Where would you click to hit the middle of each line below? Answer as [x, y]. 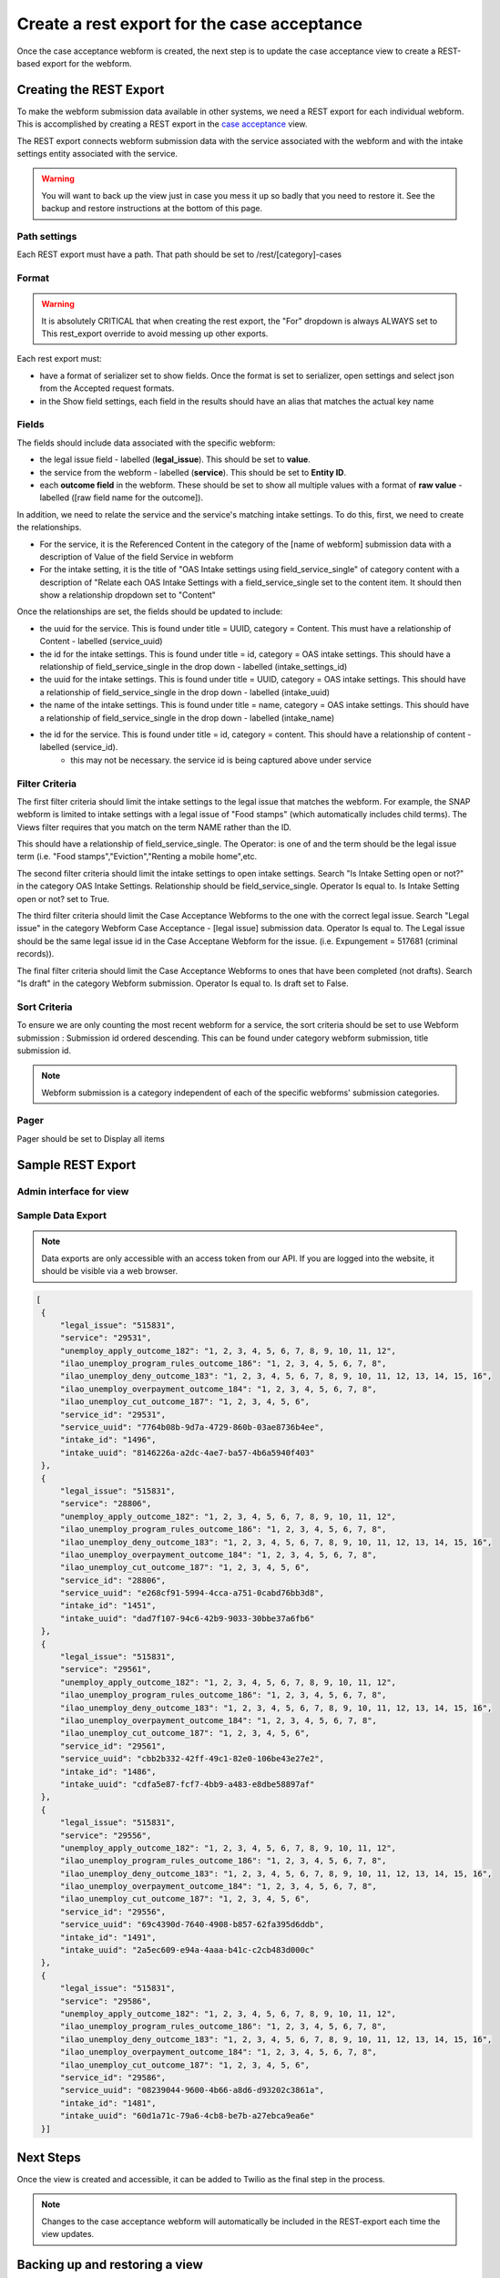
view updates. [68, 2234]
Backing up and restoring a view [110, 2264]
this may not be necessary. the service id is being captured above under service [221, 760]
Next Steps [49, 2157]
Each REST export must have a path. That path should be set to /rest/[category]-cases [179, 254]
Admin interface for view [73, 1191]
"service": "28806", [106, 1504]
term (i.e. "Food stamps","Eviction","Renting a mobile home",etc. [137, 857]
